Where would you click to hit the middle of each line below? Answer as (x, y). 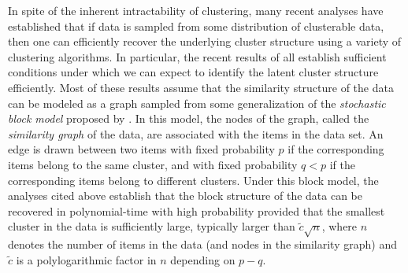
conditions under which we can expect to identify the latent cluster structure (193, 72)
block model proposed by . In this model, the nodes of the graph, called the (189, 118)
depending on (203, 259)
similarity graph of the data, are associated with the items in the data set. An (196, 133)
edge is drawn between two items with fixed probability (141, 149)
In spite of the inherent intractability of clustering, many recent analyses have (196, 10)
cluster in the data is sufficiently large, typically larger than (152, 226)
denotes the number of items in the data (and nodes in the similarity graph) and (202, 244)
